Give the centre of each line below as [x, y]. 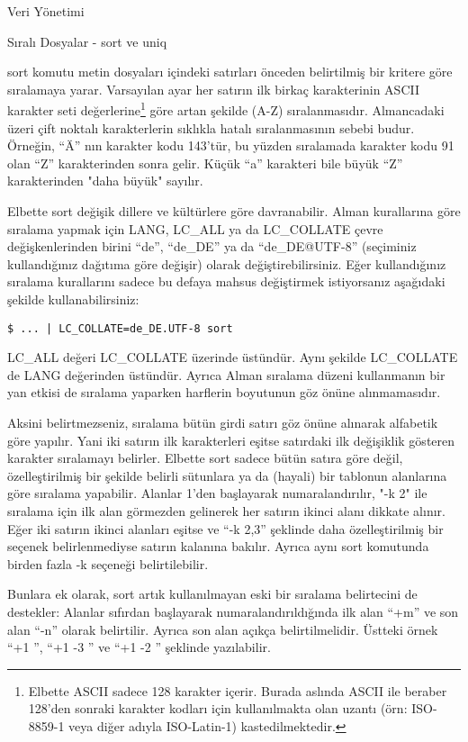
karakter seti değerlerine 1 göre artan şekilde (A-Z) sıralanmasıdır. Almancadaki [226, 109]
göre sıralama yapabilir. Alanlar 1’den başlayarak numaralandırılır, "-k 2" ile [217, 493]
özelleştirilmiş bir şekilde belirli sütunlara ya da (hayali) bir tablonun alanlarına [227, 475]
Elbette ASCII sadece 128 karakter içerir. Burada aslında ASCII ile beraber [238, 690]
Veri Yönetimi [46, 11]
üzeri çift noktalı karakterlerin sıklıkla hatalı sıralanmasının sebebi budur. [211, 127]
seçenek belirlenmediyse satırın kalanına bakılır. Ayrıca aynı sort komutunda [218, 546]
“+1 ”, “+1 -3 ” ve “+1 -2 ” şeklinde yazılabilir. [139, 647]
